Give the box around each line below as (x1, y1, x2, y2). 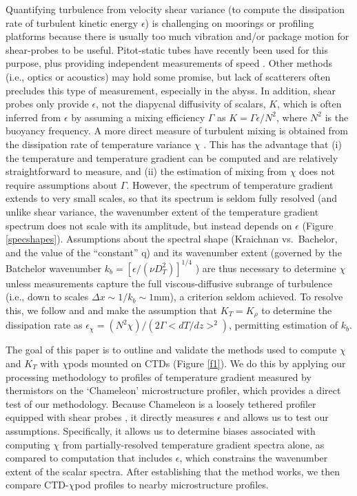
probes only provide (6, 96, 89, 111)
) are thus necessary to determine (195, 260, 336, 275)
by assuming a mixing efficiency (71, 110, 205, 124)
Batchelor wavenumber (6, 260, 102, 275)
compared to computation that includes (6, 451, 173, 465)
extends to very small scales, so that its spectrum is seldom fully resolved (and (6, 191, 338, 205)
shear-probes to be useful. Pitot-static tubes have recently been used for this (6, 42, 328, 56)
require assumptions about (6, 177, 118, 192)
